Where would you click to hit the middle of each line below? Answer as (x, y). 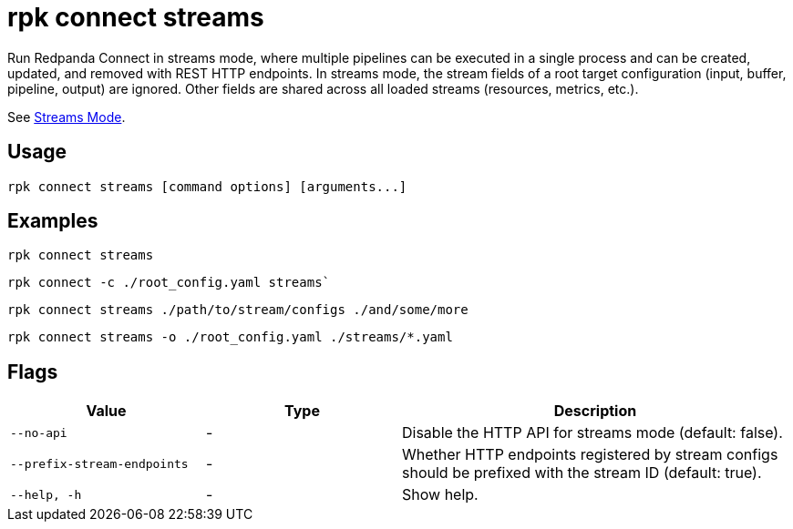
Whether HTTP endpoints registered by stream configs (590, 455)
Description (595, 411)
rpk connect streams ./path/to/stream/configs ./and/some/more (238, 310)
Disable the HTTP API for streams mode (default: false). (592, 433)
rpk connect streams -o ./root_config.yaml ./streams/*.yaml (230, 337)
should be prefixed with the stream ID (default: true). (582, 473)
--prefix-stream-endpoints (99, 463)
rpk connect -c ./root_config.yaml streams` (169, 283)
